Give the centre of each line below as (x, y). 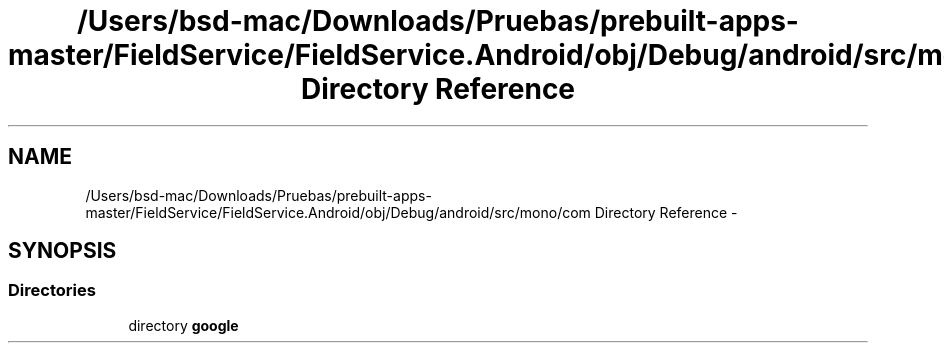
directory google (183, 325)
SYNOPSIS (62, 251)
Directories (52, 290)
